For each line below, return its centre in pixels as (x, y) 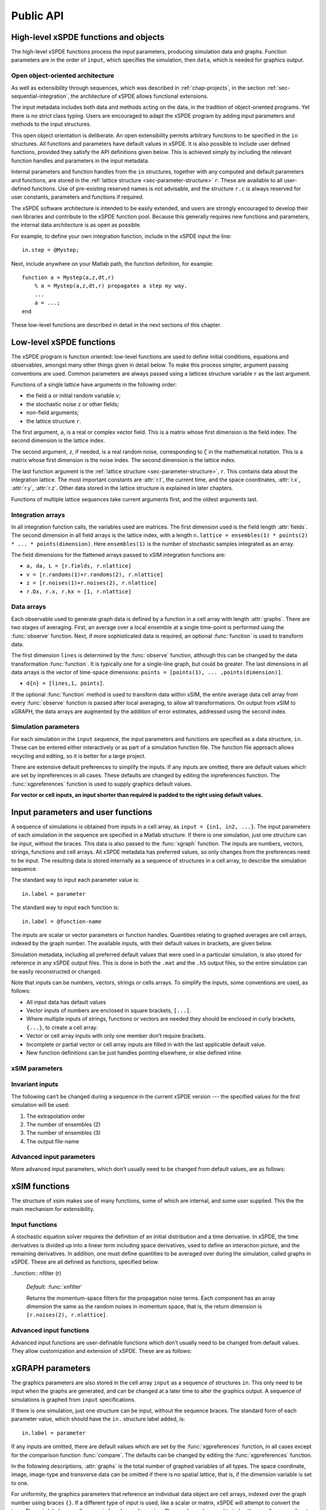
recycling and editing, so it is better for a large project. (78, 756)
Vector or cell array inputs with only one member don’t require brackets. (116, 1036)
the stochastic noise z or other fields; (73, 404)
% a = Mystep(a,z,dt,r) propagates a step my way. (111, 286)
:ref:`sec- (278, 88)
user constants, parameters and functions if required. (78, 197)
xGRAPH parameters (51, 1368)
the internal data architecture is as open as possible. (76, 225)
